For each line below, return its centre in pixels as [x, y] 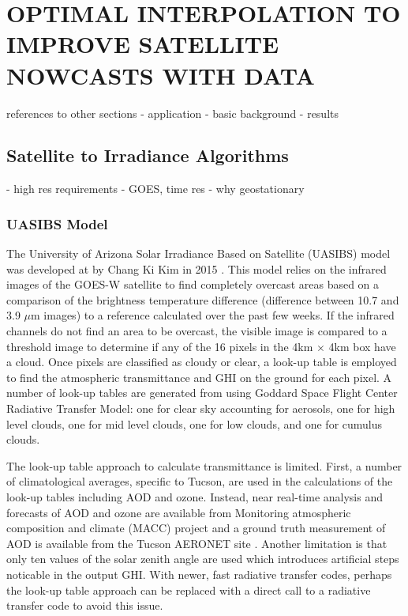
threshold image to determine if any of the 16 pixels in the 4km [160, 346]
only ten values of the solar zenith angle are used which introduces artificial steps [203, 559]
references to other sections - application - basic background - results [173, 113]
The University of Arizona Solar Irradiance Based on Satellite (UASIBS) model [198, 253]
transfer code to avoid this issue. [85, 605]
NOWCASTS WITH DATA [161, 75]
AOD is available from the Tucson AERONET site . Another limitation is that [197, 543]
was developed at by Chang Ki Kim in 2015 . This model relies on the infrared [197, 268]
